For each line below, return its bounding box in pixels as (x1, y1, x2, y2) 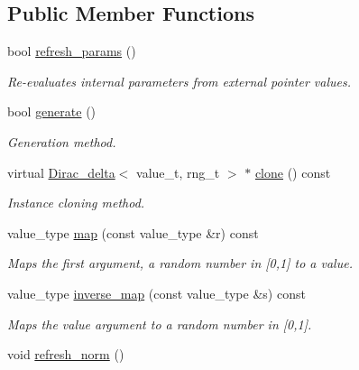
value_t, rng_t (136, 162, 220, 181)
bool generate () (7, 102, 97, 121)
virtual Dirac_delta (7, 162, 115, 181)
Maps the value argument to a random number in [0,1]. (7, 314, 312, 333)
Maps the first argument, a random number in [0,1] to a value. (7, 254, 353, 273)
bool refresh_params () (7, 42, 136, 60)
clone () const (254, 162, 331, 181)
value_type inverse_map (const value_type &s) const (7, 283, 306, 302)
